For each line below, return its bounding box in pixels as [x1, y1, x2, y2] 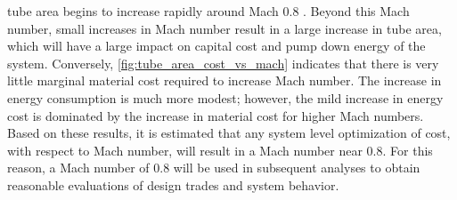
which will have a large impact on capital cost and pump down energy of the [7, 36, 426, 55]
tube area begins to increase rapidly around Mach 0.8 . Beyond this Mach [7, 2, 410, 20]
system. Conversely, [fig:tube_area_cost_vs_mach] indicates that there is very [7, 53, 439, 72]
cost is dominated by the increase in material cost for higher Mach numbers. [7, 106, 424, 124]
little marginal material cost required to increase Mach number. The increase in [7, 71, 442, 90]
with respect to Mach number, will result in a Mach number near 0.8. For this [7, 140, 433, 159]
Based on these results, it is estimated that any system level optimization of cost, [7, 124, 451, 142]
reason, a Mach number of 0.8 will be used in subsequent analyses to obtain [7, 158, 420, 177]
